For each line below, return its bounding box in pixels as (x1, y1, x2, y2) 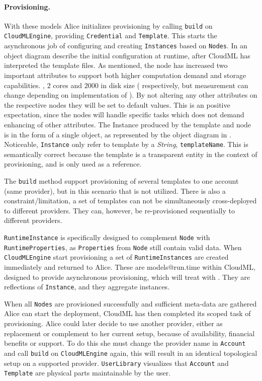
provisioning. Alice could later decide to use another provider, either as (4, 318, 223, 329)
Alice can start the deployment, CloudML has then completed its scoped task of (4, 308, 251, 319)
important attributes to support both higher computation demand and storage (4, 69, 246, 80)
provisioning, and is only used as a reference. (4, 159, 142, 169)
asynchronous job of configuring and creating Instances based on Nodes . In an (4, 40, 247, 51)
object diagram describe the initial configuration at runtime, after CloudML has (4, 50, 250, 60)
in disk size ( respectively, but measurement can (101, 80, 248, 90)
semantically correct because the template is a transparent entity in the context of (4, 148, 257, 159)
